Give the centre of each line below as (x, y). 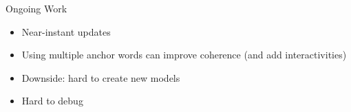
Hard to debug (52, 101)
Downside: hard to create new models (101, 77)
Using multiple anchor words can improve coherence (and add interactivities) (184, 55)
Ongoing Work (36, 8)
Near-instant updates (66, 31)
